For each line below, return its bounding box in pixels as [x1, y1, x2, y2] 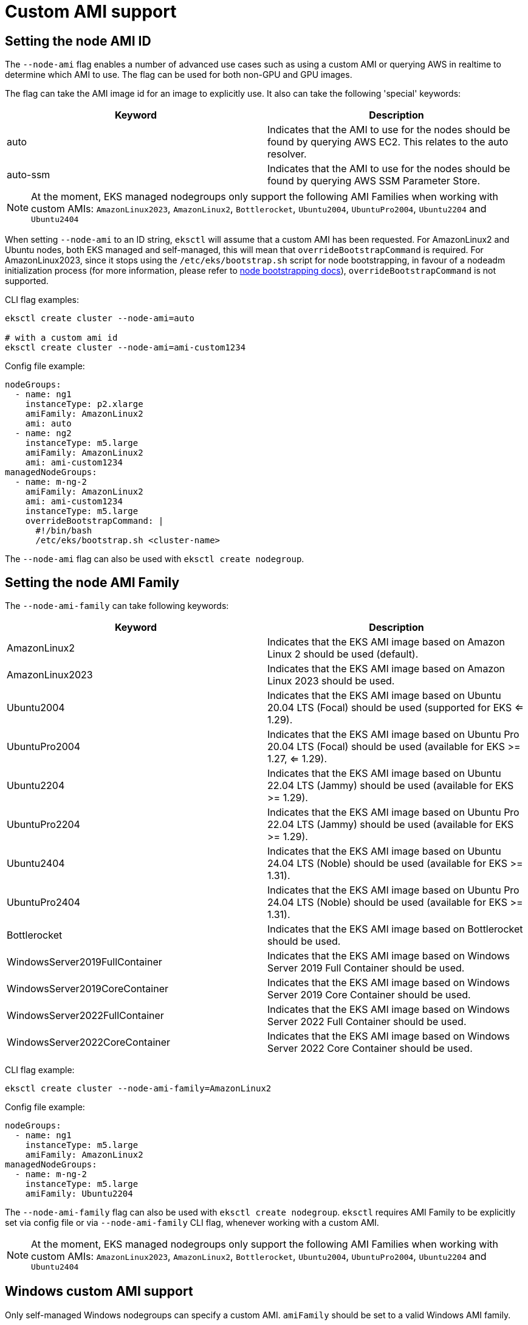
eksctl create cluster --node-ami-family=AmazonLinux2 [5, 1083, 272, 1094]
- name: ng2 [15, 428, 72, 439]
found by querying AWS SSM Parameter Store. [267, 175, 480, 187]
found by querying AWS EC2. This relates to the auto [267, 136, 509, 148]
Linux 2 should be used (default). [267, 648, 419, 661]
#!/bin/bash [35, 526, 92, 536]
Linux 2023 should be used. [267, 675, 395, 687]
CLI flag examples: [5, 294, 79, 305]
